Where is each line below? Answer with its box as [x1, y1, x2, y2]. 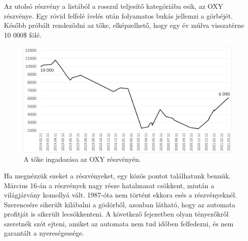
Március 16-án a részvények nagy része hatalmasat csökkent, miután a [4, 180, 215, 190]
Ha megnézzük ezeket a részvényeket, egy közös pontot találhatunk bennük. [4, 170, 231, 180]
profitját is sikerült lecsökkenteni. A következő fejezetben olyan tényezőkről [4, 209, 229, 219]
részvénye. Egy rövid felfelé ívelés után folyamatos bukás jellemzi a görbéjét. [4, 10, 233, 21]
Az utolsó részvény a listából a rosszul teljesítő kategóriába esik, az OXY [4, 1, 223, 11]
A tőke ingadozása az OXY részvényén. [24, 154, 141, 164]
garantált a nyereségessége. [4, 228, 84, 238]
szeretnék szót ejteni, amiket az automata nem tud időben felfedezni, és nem [4, 218, 234, 228]
